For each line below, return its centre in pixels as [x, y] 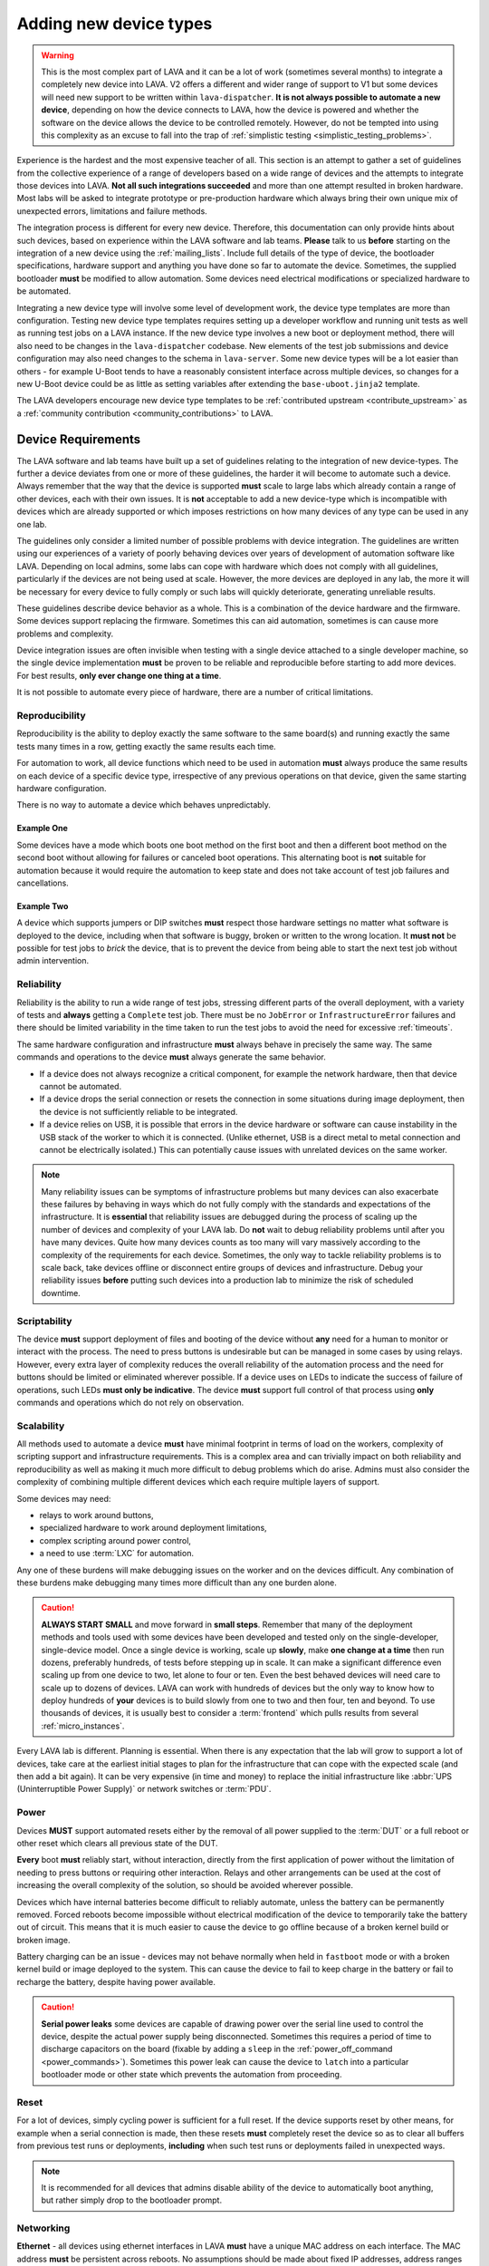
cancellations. [43, 883]
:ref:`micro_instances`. [83, 1726]
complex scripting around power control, [115, 1540]
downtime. [61, 1293]
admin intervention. [53, 961]
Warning [58, 55]
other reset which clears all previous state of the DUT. [117, 1843]
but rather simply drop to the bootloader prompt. [131, 2200]
